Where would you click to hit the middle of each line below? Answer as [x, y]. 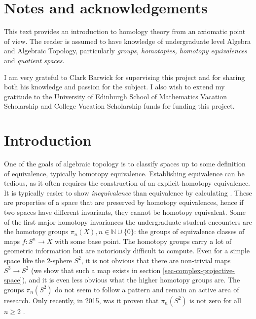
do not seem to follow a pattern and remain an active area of [147, 289]
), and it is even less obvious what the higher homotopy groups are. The [131, 280]
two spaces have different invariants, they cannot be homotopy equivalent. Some [125, 212]
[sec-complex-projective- [199, 270]
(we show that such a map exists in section [96, 270]
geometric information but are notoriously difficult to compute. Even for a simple [127, 251]
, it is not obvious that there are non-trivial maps [156, 260]
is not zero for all [215, 300]
